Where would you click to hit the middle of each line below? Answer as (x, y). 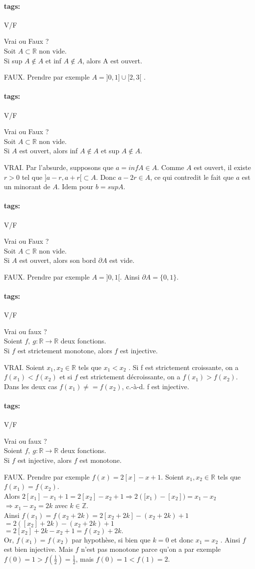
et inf (53, 60)
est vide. (122, 260)
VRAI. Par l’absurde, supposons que (59, 167)
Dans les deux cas (31, 386)
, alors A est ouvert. (112, 60)
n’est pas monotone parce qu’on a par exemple (151, 549)
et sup (110, 151)
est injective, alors (45, 460)
